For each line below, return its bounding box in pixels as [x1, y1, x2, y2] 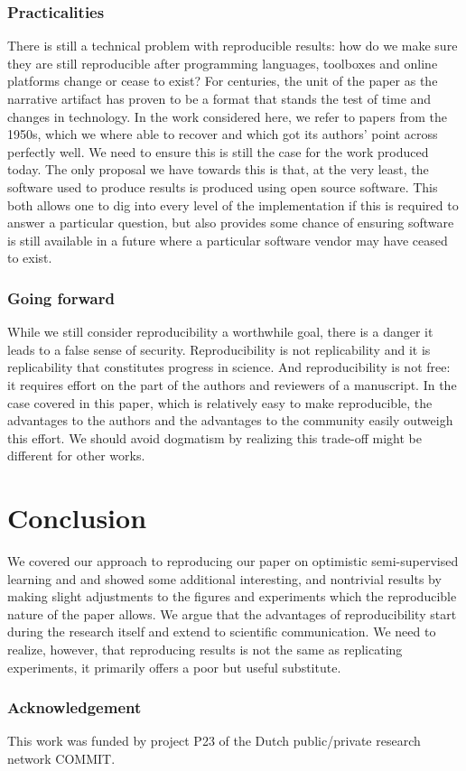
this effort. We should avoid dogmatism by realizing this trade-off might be [7, 428, 422, 447]
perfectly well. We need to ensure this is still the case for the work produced [7, 142, 429, 161]
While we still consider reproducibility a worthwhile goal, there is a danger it [7, 322, 433, 341]
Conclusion [7, 499, 147, 536]
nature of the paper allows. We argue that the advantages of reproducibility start [7, 604, 457, 623]
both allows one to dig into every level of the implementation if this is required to [7, 195, 459, 214]
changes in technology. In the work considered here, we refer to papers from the [7, 107, 447, 125]
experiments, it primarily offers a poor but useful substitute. [7, 657, 341, 676]
